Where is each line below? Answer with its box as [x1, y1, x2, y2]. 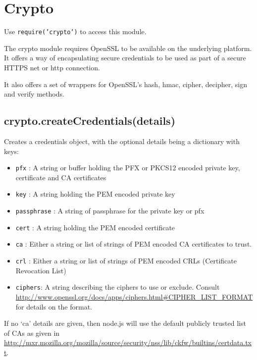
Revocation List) [15, 265, 66, 275]
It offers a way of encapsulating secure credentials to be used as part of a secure [4, 52, 246, 63]
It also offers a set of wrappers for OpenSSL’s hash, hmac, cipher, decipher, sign [4, 79, 247, 89]
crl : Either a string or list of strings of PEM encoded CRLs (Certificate [15, 256, 237, 266]
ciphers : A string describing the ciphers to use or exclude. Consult [15, 282, 220, 292]
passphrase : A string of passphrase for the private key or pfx [15, 206, 205, 216]
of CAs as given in [4, 327, 60, 338]
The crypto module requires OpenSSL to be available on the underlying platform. [4, 43, 252, 53]
